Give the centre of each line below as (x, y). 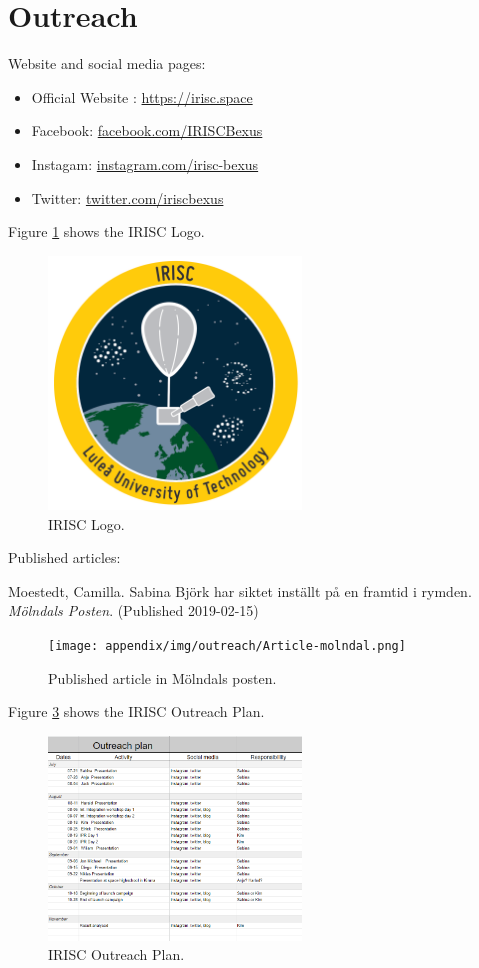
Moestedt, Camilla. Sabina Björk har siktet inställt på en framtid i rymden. (240, 590)
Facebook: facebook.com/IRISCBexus (147, 130)
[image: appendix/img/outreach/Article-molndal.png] (227, 646)
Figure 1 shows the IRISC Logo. (106, 231)
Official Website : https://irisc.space (142, 96)
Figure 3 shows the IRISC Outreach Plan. (136, 711)
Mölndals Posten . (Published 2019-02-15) (133, 610)
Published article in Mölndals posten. (162, 677)
